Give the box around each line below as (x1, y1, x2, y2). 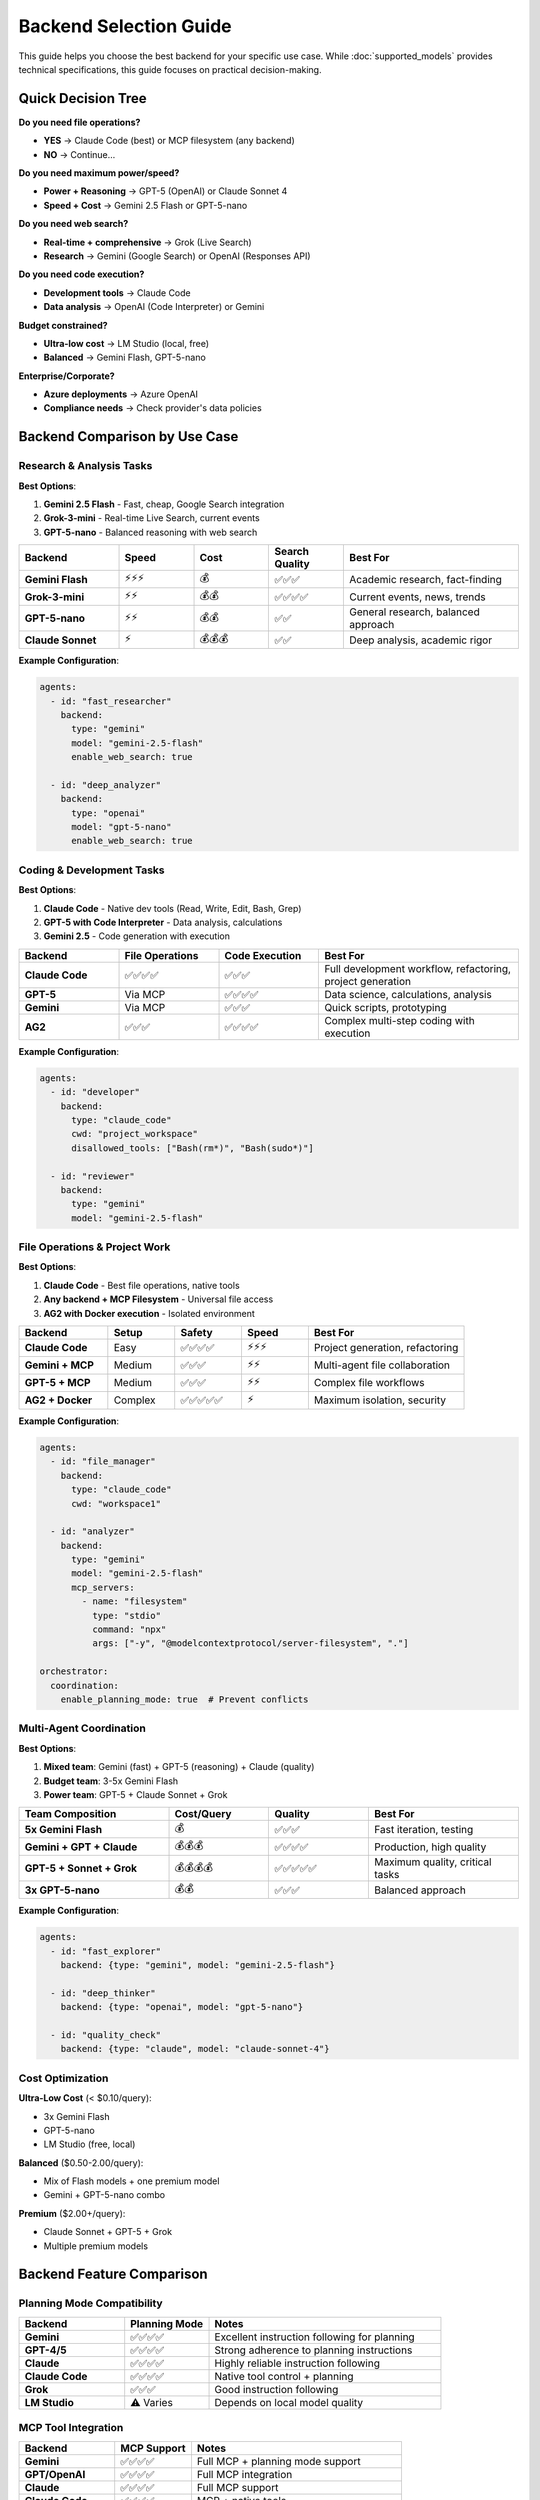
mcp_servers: (71, 1581, 135, 1593)
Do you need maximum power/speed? (18, 167, 180, 179)
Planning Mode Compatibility (18, 2296, 164, 2310)
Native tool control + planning (214, 2369, 354, 2383)
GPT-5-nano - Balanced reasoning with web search (43, 526, 258, 538)
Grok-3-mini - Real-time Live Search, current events (43, 512, 260, 524)
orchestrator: (39, 1666, 109, 1677)
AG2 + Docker (24, 1393, 93, 1407)
